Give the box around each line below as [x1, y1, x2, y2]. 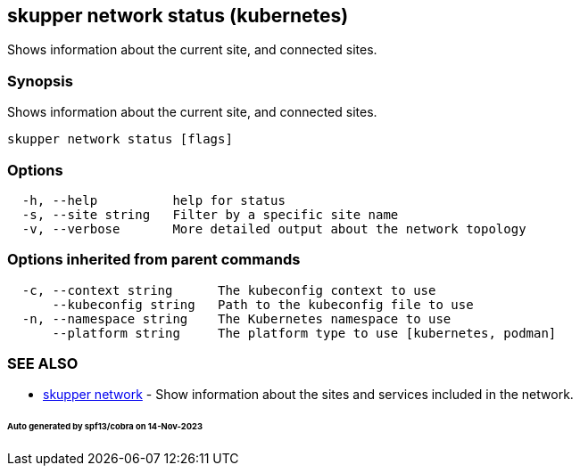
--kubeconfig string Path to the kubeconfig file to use [52, 297, 474, 312]
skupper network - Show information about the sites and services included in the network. [43, 387, 574, 403]
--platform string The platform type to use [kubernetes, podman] [52, 325, 557, 340]
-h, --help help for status [21, 192, 286, 208]
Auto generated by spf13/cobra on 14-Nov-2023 [7, 421, 203, 432]
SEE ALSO [7, 355, 79, 373]
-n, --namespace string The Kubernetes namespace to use [21, 311, 452, 326]
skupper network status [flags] [7, 132, 233, 147]
